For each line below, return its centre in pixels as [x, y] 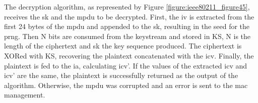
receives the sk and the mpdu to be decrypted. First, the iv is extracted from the [129, 16]
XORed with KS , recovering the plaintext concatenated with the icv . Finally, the [129, 55]
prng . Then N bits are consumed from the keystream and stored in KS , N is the [127, 36]
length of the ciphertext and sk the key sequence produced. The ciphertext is [123, 46]
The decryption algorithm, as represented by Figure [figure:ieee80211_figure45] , [127, 6]
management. [25, 95]
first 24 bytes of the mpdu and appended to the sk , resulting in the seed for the [127, 26]
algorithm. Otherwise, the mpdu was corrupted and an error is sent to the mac [126, 85]
